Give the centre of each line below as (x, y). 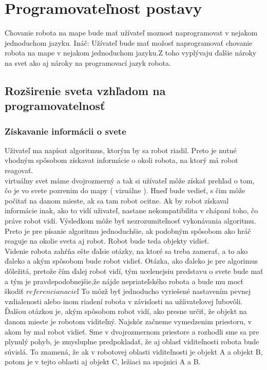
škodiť (14, 291)
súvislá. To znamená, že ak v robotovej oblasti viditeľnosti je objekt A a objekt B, (134, 351)
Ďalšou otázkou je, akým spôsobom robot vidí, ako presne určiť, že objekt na (126, 311)
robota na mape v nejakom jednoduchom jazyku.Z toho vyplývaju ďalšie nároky (131, 53)
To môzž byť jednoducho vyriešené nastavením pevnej (166, 291)
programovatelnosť (55, 106)
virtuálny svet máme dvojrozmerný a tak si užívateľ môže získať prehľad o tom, (130, 180)
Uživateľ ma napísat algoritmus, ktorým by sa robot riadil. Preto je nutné (121, 150)
